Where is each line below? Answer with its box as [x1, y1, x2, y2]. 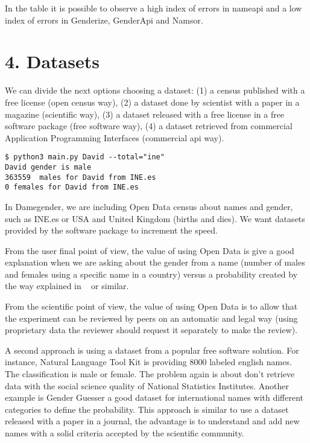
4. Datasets [5, 49, 100, 74]
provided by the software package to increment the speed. [5, 224, 218, 237]
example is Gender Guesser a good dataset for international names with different [5, 391, 304, 404]
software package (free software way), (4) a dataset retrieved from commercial [5, 120, 293, 132]
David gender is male [5, 162, 92, 171]
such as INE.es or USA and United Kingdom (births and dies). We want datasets [5, 212, 305, 225]
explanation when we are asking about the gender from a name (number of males [5, 256, 305, 269]
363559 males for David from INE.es [5, 173, 156, 182]
